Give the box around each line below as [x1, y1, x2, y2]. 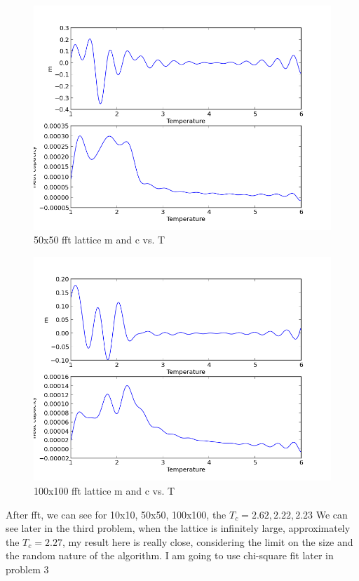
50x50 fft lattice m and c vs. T [34, 232, 165, 247]
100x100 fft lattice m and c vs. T [34, 483, 175, 497]
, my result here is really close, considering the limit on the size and [62, 534, 353, 549]
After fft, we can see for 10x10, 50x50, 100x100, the [6, 507, 226, 521]
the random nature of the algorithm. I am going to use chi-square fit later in [6, 548, 334, 563]
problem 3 [6, 561, 49, 576]
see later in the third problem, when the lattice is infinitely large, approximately [6, 521, 351, 535]
